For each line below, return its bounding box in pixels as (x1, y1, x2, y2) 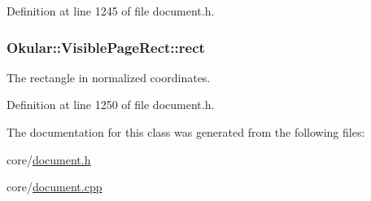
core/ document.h (7, 151, 91, 168)
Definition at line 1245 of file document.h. (7, 2, 215, 19)
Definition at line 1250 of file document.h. (7, 96, 215, 113)
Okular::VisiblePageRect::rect (7, 37, 205, 57)
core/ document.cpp (7, 178, 103, 195)
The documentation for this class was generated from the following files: (7, 124, 365, 140)
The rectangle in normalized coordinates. (7, 68, 211, 85)
